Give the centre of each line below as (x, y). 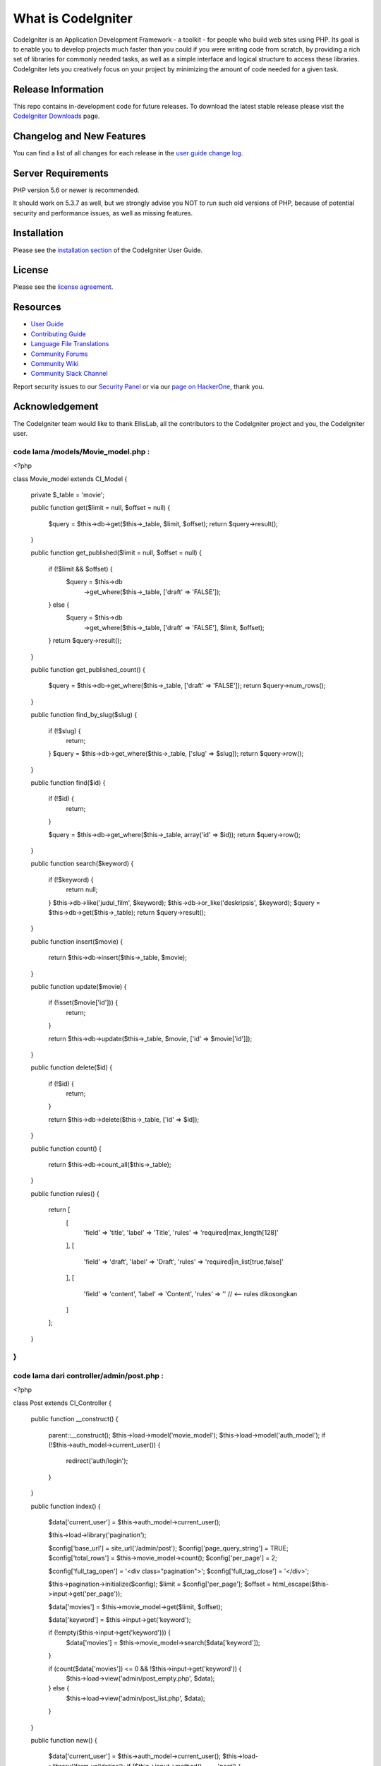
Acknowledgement (56, 407)
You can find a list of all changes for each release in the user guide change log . (128, 153)
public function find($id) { (68, 783)
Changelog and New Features (79, 136)
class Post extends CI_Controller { (62, 1403)
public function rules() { (65, 1193)
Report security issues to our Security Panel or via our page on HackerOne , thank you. (139, 386)
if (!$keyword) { (71, 879)
